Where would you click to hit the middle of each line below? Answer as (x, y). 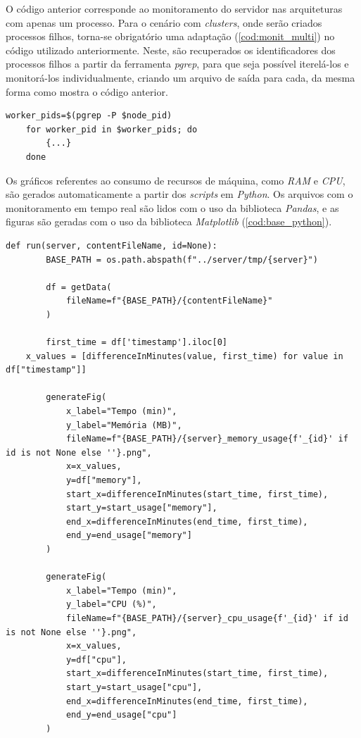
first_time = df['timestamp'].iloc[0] (137, 343)
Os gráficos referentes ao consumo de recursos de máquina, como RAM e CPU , (176, 180)
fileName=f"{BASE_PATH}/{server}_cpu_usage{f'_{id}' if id (207, 618)
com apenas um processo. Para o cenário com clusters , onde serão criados (164, 22)
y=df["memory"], (104, 480)
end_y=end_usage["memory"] (129, 536)
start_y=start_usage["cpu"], (134, 687)
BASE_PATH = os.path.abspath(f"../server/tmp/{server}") (182, 259)
